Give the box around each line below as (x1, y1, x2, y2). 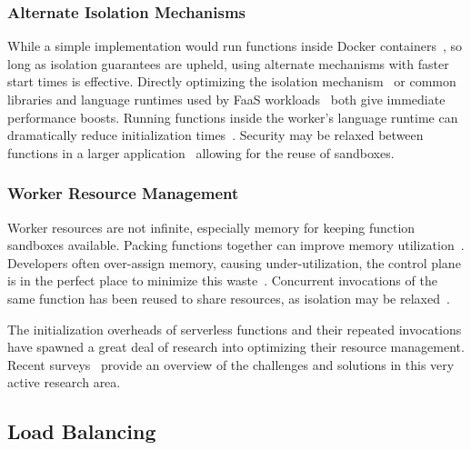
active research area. (7, 373, 121, 392)
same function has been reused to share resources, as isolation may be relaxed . (7, 288, 450, 307)
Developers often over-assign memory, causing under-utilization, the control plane (7, 253, 461, 272)
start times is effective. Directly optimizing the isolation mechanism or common (7, 72, 456, 91)
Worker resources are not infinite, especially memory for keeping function (7, 217, 416, 236)
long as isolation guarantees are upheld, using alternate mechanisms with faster (7, 54, 449, 73)
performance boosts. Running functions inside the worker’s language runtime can (7, 107, 458, 126)
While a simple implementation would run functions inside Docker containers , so (7, 36, 463, 55)
